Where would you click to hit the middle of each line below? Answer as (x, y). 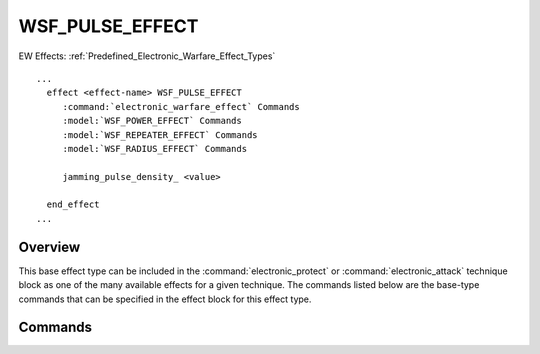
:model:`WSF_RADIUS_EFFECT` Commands (155, 148)
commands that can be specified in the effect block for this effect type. (165, 299)
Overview (49, 246)
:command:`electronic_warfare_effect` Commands (181, 106)
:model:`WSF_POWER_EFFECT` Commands (152, 121)
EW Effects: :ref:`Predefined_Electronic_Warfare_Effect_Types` (147, 56)
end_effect (73, 204)
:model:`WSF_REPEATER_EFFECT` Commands (160, 134)
